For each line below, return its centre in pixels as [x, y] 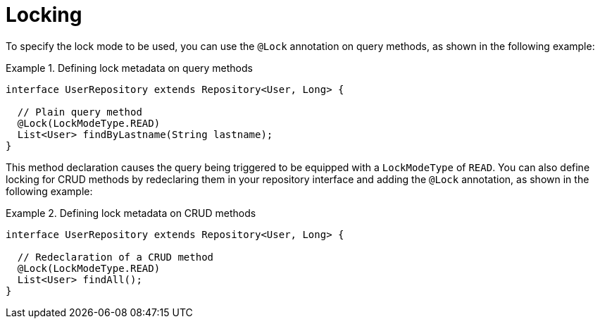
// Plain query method [80, 112]
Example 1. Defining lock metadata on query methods [129, 68]
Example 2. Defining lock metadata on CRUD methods [131, 213]
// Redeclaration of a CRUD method [115, 257]
